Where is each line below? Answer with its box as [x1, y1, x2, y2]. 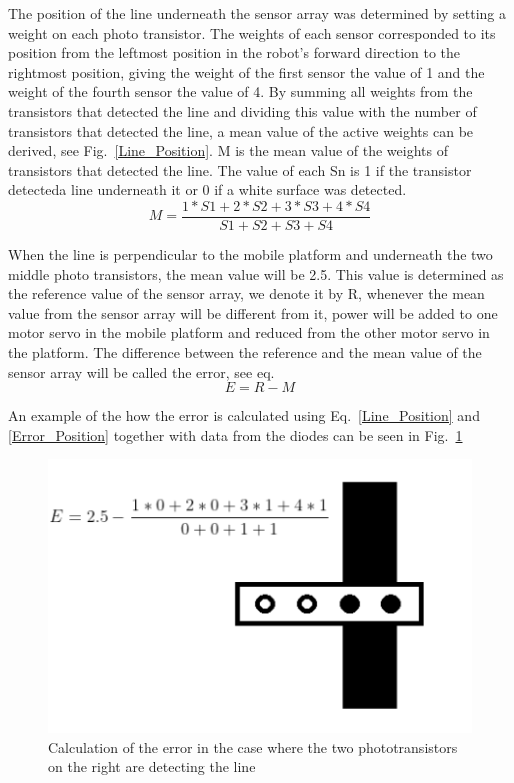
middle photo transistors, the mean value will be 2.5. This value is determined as [8, 263, 504, 284]
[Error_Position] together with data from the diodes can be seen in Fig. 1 [8, 424, 463, 445]
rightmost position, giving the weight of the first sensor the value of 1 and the [8, 61, 485, 82]
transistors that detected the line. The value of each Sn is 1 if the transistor [8, 159, 472, 180]
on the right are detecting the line [48, 756, 256, 777]
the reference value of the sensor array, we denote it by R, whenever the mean [8, 283, 485, 304]
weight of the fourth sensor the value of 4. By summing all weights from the [8, 81, 473, 102]
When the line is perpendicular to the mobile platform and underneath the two [8, 244, 493, 264]
